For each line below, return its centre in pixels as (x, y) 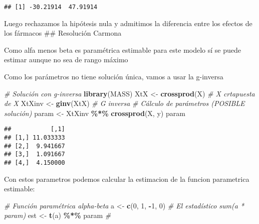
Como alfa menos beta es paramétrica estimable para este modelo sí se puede (122, 49)
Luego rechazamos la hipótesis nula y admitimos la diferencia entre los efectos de (128, 23)
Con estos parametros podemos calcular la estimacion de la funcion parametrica (127, 179)
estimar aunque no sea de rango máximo (66, 60)
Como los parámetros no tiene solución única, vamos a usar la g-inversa (114, 77)
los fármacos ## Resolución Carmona (63, 33)
